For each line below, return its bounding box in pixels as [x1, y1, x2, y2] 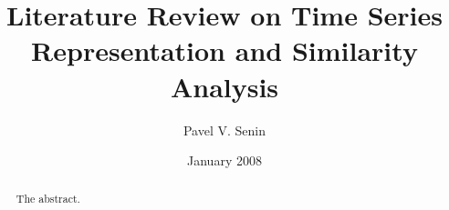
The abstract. [16, 191, 80, 206]
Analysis [170, 67, 279, 105]
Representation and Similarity [31, 32, 418, 69]
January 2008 [187, 151, 262, 170]
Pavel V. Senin [183, 120, 266, 139]
